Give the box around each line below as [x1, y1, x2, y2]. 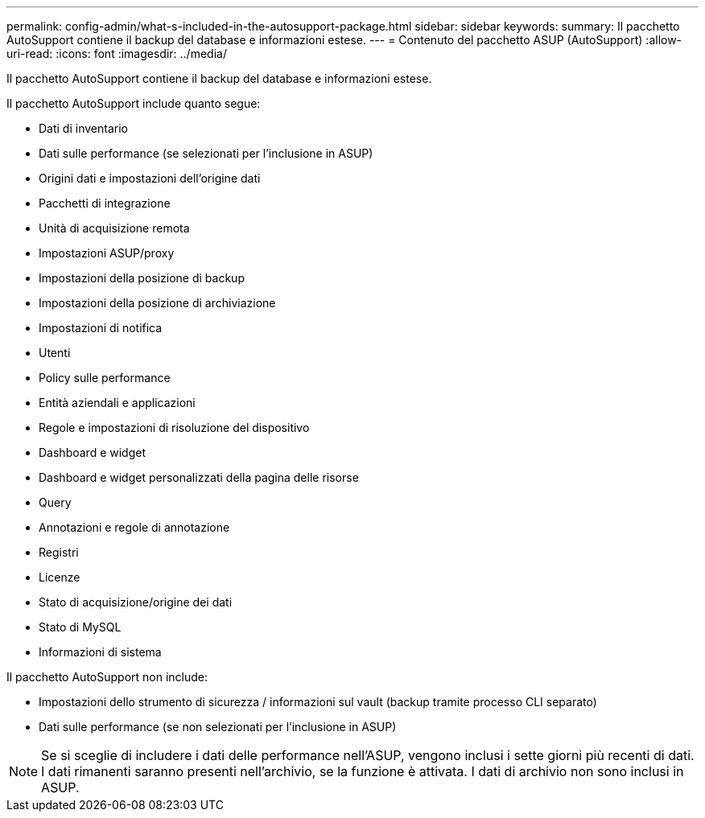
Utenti [39, 346, 71, 360]
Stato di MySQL [39, 620, 122, 634]
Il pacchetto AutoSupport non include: [6, 670, 208, 684]
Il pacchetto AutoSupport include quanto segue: [6, 97, 261, 110]
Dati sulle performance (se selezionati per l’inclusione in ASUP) [39, 146, 373, 160]
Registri [39, 545, 79, 559]
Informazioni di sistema [39, 645, 162, 659]
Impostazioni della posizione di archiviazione [39, 296, 276, 310]
